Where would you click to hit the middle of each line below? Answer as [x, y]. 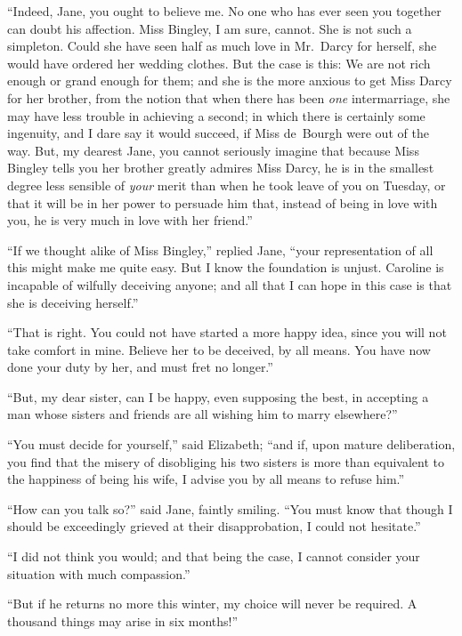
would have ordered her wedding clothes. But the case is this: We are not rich [219, 63]
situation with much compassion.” [99, 573]
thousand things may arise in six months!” [123, 620]
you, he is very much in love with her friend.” [130, 220]
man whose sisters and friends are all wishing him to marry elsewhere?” [203, 414]
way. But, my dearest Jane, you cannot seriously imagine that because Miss [213, 150]
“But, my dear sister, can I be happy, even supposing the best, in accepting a [218, 396]
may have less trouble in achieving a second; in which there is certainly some [216, 115]
